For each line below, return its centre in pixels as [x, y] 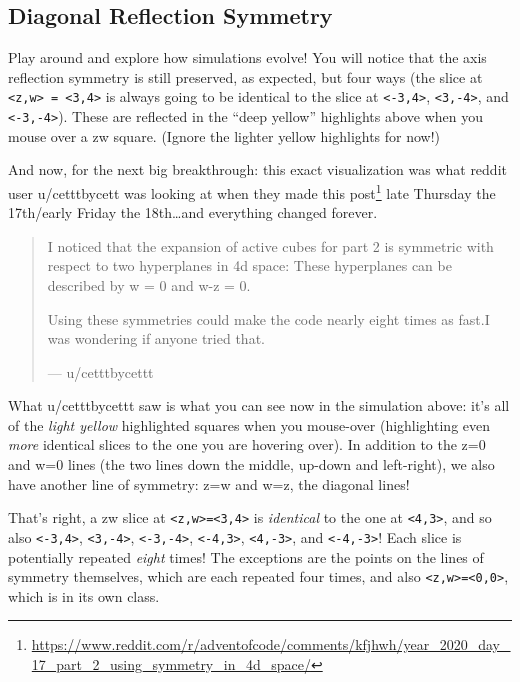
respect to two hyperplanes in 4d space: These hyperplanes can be [249, 265]
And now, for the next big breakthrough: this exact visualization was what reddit [257, 169]
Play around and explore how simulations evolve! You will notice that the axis [247, 57]
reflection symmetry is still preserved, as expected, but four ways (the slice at [245, 76]
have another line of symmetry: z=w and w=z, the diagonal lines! [209, 483]
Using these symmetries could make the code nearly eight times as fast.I [268, 318]
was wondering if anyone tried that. [156, 338]
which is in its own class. [84, 595]
